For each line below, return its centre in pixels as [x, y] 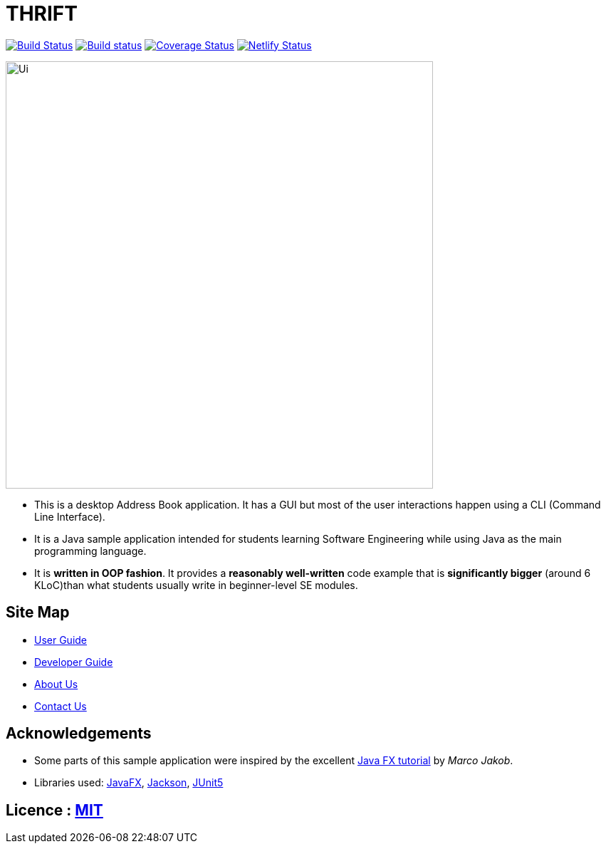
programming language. [90, 551]
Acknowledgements [79, 734]
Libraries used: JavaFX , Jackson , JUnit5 [129, 783]
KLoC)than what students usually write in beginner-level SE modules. [196, 585]
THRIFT [42, 14]
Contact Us [61, 706]
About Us [56, 684]
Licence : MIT [54, 810]
